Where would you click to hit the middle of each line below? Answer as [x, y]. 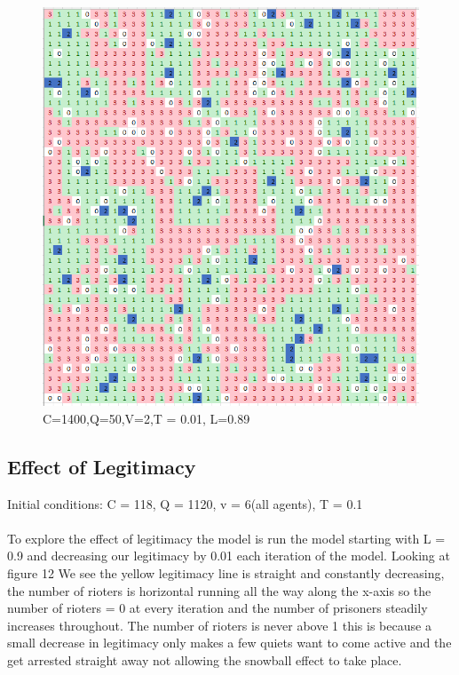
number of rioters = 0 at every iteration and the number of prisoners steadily [218, 608]
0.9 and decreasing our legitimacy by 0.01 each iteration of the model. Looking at [229, 556]
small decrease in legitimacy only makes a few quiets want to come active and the [229, 643]
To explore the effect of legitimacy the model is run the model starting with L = [226, 538]
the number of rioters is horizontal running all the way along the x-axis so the [219, 590]
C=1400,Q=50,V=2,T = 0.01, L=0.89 [146, 418]
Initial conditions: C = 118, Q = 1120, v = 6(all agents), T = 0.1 [185, 503]
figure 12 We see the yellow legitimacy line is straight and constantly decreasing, [226, 573]
